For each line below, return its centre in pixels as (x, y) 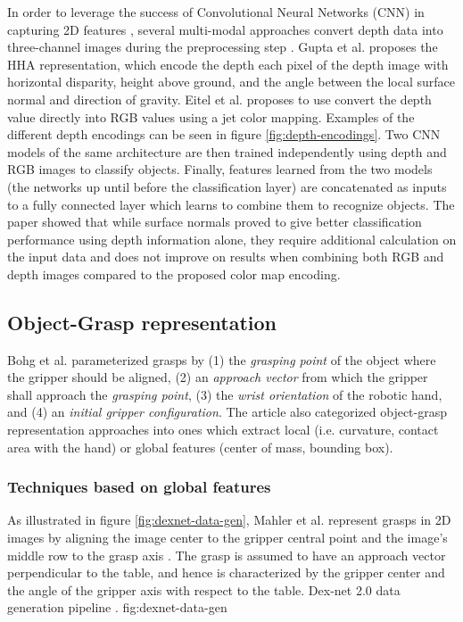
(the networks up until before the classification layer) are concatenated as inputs (227, 186)
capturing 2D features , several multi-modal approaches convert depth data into (225, 29)
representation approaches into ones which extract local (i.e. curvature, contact (223, 430)
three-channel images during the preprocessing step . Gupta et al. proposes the (223, 47)
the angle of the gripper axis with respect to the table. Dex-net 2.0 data (204, 589)
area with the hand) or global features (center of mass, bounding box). (200, 447)
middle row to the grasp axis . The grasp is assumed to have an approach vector (227, 555)
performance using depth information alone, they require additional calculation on (232, 239)
